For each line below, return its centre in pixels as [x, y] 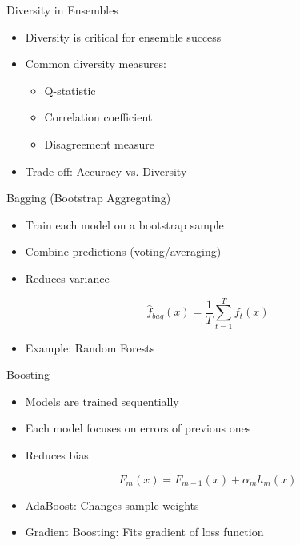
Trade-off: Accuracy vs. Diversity [106, 171]
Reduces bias [57, 455]
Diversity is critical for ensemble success [123, 36]
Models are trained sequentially [102, 401]
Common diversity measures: [96, 64]
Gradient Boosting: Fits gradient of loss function [144, 532]
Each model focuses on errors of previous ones [138, 428]
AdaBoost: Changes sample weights [112, 505]
